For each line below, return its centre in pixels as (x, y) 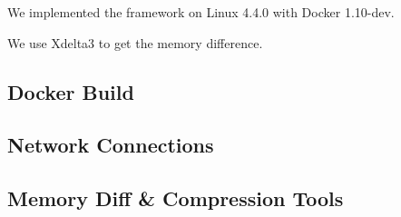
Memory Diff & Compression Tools (176, 198)
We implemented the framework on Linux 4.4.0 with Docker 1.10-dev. (201, 12)
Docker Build (71, 91)
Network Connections (111, 145)
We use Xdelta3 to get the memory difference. (135, 42)
